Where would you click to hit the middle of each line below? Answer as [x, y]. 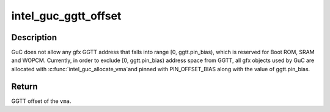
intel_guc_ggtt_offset [66, 16]
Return [24, 86]
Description [34, 37]
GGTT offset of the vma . [41, 101]
